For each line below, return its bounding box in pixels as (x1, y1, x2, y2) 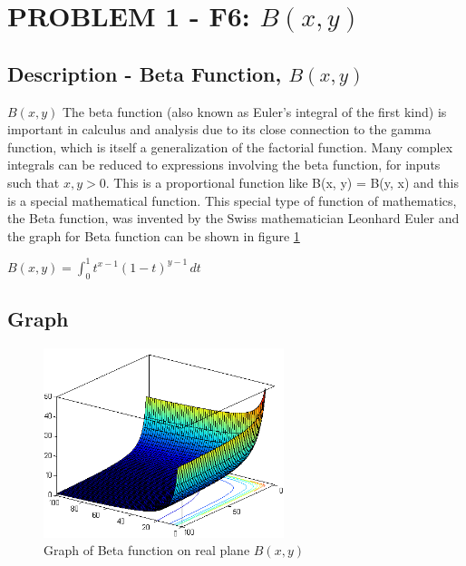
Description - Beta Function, (7, 59, 282, 87)
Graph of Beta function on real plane (44, 541, 250, 560)
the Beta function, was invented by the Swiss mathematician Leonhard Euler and (7, 209, 460, 228)
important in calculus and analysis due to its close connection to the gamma (7, 120, 432, 139)
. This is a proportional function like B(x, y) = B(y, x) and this (105, 172, 459, 191)
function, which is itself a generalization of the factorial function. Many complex (7, 137, 453, 156)
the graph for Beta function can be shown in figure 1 (7, 226, 300, 245)
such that (7, 172, 60, 191)
